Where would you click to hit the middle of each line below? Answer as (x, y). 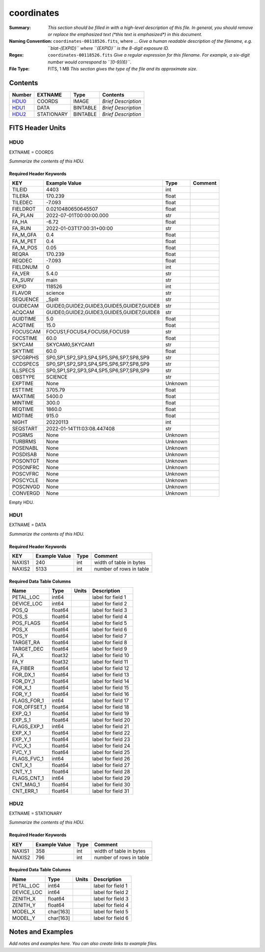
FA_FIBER (23, 668)
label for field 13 (111, 675)
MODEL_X (24, 912)
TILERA (21, 196)
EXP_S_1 (22, 720)
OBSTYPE (24, 377)
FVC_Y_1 (22, 752)
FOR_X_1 (22, 688)
